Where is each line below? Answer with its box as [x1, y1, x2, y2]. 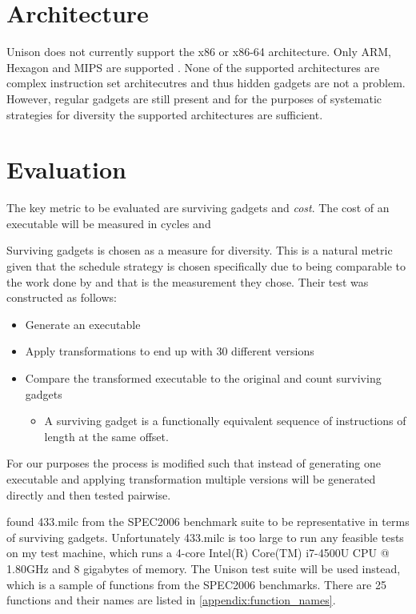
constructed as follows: [6, 289, 117, 306]
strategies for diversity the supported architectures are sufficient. [6, 106, 323, 122]
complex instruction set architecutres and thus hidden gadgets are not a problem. [6, 74, 406, 91]
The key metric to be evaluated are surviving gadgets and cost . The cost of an [6, 199, 390, 216]
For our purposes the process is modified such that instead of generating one [6, 455, 381, 472]
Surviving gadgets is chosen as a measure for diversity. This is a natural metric [6, 242, 393, 259]
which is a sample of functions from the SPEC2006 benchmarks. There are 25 [6, 576, 386, 592]
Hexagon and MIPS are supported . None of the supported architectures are [6, 58, 380, 75]
